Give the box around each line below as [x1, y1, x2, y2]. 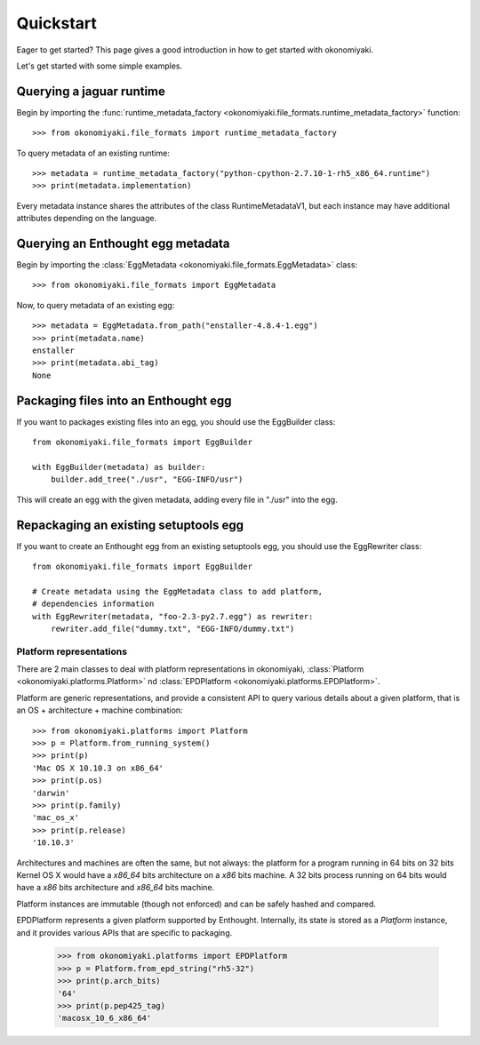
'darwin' [32, 787, 70, 798]
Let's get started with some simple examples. [16, 60, 183, 71]
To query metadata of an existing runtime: [16, 148, 171, 158]
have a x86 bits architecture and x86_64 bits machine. [16, 882, 215, 893]
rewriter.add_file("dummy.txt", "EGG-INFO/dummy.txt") [50, 623, 295, 634]
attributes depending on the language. [16, 213, 157, 224]
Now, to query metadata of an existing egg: [16, 299, 175, 310]
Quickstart [16, 13, 98, 33]
